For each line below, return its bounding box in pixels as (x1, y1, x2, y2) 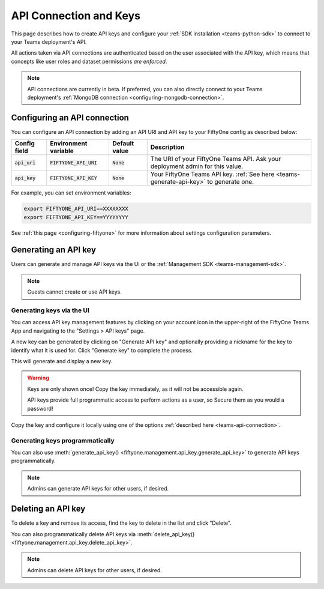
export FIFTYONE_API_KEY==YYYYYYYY (23, 214, 128, 220)
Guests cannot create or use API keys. (27, 288, 122, 295)
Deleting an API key (11, 504, 86, 514)
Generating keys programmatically (11, 436, 115, 444)
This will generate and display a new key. (11, 357, 113, 364)
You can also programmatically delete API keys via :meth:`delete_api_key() (11, 530, 195, 537)
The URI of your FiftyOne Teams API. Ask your (150, 155, 281, 163)
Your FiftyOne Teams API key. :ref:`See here (150, 170, 275, 178)
